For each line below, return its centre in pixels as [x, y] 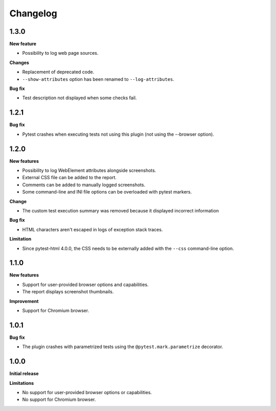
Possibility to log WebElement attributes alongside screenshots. [89, 170]
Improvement [24, 301]
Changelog [33, 13]
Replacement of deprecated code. [58, 72]
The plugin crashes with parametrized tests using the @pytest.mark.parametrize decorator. [123, 347]
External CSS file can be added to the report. [70, 178]
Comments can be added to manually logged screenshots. [84, 185]
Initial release [24, 374]
